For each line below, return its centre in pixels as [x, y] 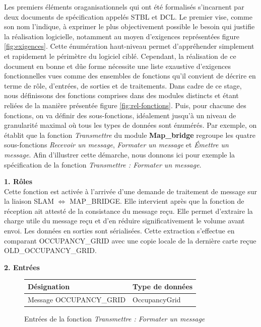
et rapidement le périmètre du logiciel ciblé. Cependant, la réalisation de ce [120, 56]
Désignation [49, 286]
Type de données [163, 286]
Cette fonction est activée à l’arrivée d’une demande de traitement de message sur [131, 191]
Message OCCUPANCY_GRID [77, 299]
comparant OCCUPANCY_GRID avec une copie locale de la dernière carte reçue [130, 240]
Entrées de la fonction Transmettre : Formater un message [115, 318]
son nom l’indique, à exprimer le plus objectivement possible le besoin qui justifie [129, 26]
